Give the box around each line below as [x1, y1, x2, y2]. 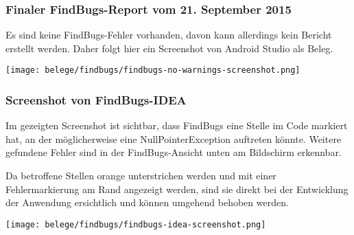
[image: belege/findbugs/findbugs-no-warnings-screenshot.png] [5, 65, 300, 76]
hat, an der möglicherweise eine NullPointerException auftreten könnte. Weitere [5, 131, 342, 146]
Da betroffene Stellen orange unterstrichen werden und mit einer [5, 168, 276, 183]
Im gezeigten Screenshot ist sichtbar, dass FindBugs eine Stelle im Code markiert [5, 118, 348, 133]
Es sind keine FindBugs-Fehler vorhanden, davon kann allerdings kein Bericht [5, 27, 332, 42]
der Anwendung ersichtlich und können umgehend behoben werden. [5, 195, 289, 210]
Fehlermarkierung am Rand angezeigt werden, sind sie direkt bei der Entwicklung [5, 181, 349, 196]
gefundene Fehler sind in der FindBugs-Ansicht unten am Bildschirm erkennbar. [5, 145, 342, 159]
